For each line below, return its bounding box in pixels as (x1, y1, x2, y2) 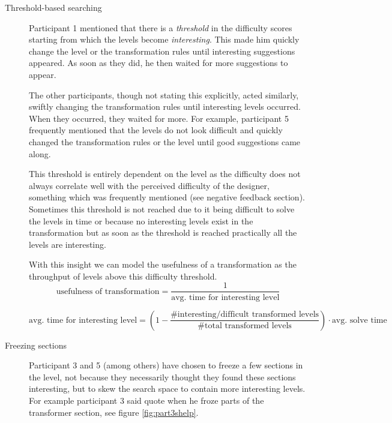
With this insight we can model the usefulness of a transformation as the (29, 258, 297, 271)
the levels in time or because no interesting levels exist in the (29, 214, 253, 227)
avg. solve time (331, 316, 387, 325)
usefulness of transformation (56, 287, 160, 296)
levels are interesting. (29, 238, 106, 250)
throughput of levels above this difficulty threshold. (29, 269, 217, 282)
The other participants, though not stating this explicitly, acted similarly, (29, 88, 299, 101)
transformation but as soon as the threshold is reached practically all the (29, 226, 297, 239)
